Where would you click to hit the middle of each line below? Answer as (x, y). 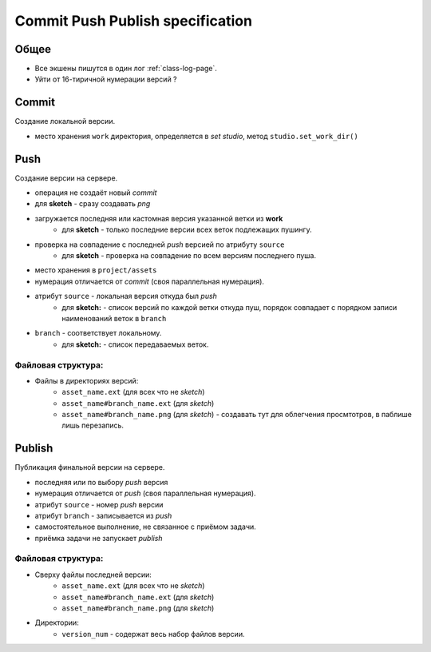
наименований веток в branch (114, 318)
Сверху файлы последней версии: (93, 574)
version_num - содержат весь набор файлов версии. (153, 634)
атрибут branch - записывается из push (103, 515)
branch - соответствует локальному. (98, 333)
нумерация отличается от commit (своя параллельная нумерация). (150, 281)
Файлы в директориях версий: (87, 380)
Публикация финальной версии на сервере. (90, 467)
